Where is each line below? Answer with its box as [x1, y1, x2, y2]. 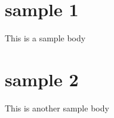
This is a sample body [5, 32, 86, 44]
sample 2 [5, 66, 79, 91]
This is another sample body [5, 101, 109, 114]
